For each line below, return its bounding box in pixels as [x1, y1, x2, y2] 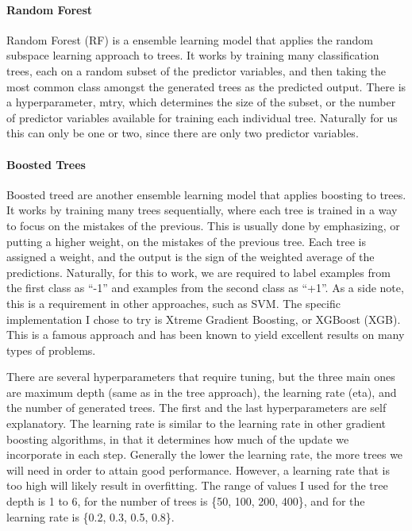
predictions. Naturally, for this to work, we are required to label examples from [6, 264, 391, 280]
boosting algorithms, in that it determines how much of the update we [6, 430, 349, 447]
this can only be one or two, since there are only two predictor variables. [6, 125, 359, 141]
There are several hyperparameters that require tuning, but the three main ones [6, 368, 395, 385]
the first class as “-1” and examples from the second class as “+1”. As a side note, [6, 279, 404, 296]
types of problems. [6, 341, 96, 358]
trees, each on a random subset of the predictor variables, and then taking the [6, 62, 387, 79]
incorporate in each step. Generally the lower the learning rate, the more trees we [6, 446, 403, 463]
